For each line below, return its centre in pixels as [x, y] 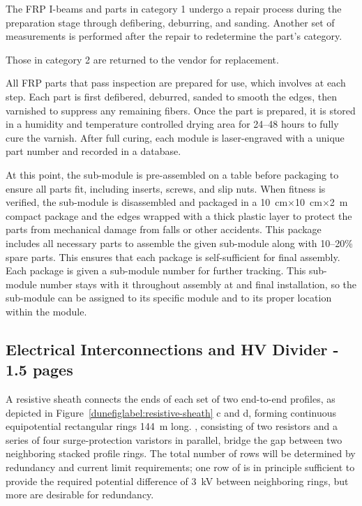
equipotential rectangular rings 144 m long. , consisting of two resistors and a [172, 426]
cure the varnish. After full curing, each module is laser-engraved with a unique [175, 137]
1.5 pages [39, 370]
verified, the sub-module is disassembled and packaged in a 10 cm [147, 202]
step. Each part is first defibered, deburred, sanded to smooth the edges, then [171, 96]
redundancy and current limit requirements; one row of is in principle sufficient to [180, 467]
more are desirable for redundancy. [80, 494]
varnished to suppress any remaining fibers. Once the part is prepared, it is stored [181, 110]
